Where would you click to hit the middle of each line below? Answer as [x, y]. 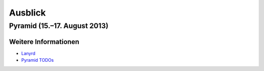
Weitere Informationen [44, 42]
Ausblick [27, 13]
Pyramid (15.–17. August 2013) [59, 26]
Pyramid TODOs [37, 60]
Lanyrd [28, 53]
